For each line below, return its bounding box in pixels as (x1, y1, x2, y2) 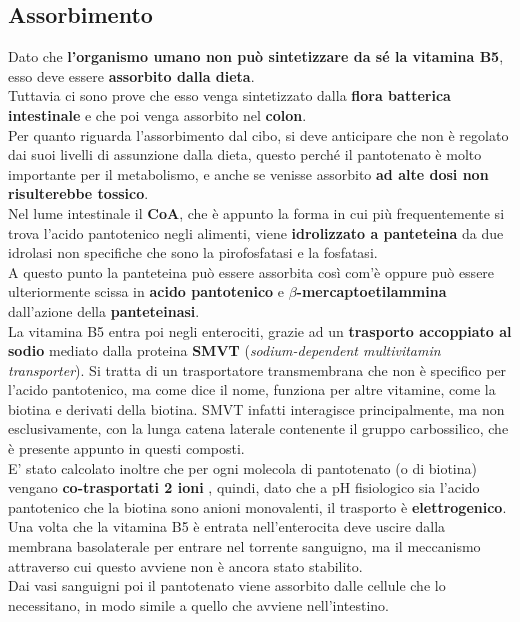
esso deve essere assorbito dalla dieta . (8, 65, 255, 86)
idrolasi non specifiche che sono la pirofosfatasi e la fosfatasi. (8, 242, 378, 263)
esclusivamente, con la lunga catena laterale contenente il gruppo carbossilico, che (8, 418, 509, 439)
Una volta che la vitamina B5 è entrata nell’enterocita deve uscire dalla (8, 516, 446, 537)
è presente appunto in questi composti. (8, 438, 245, 459)
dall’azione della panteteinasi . (8, 300, 200, 321)
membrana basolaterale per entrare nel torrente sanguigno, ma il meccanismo (8, 536, 481, 557)
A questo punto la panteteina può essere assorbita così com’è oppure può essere (8, 261, 495, 282)
